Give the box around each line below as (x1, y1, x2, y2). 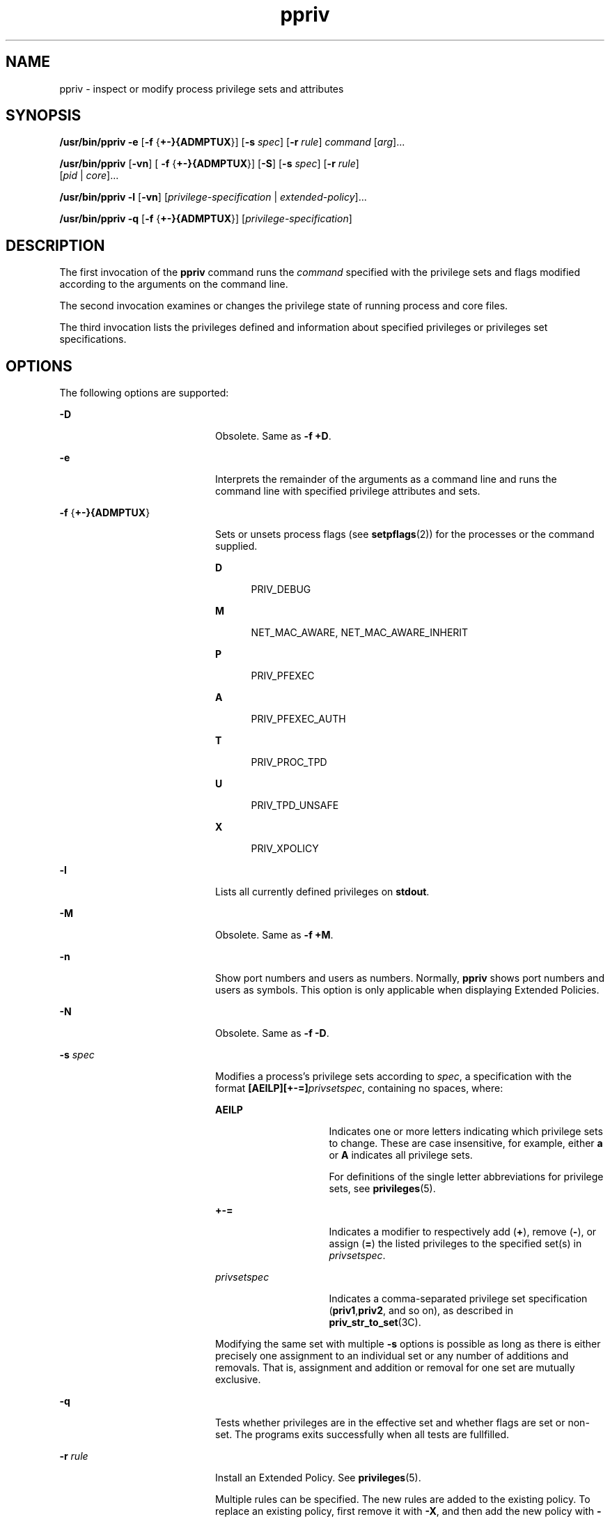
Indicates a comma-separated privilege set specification (329, 1293, 588, 1305)
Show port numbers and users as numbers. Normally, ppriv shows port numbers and (215, 972, 604, 985)
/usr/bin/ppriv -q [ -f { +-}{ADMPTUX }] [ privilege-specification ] (59, 213, 352, 225)
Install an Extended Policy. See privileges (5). (215, 1472, 421, 1484)
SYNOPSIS (6, 107, 81, 125)
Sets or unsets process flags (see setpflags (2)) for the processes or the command (215, 528, 595, 541)
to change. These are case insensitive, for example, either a (329, 1137, 603, 1150)
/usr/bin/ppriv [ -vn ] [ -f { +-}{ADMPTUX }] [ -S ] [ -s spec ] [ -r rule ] (59, 157, 359, 170)
